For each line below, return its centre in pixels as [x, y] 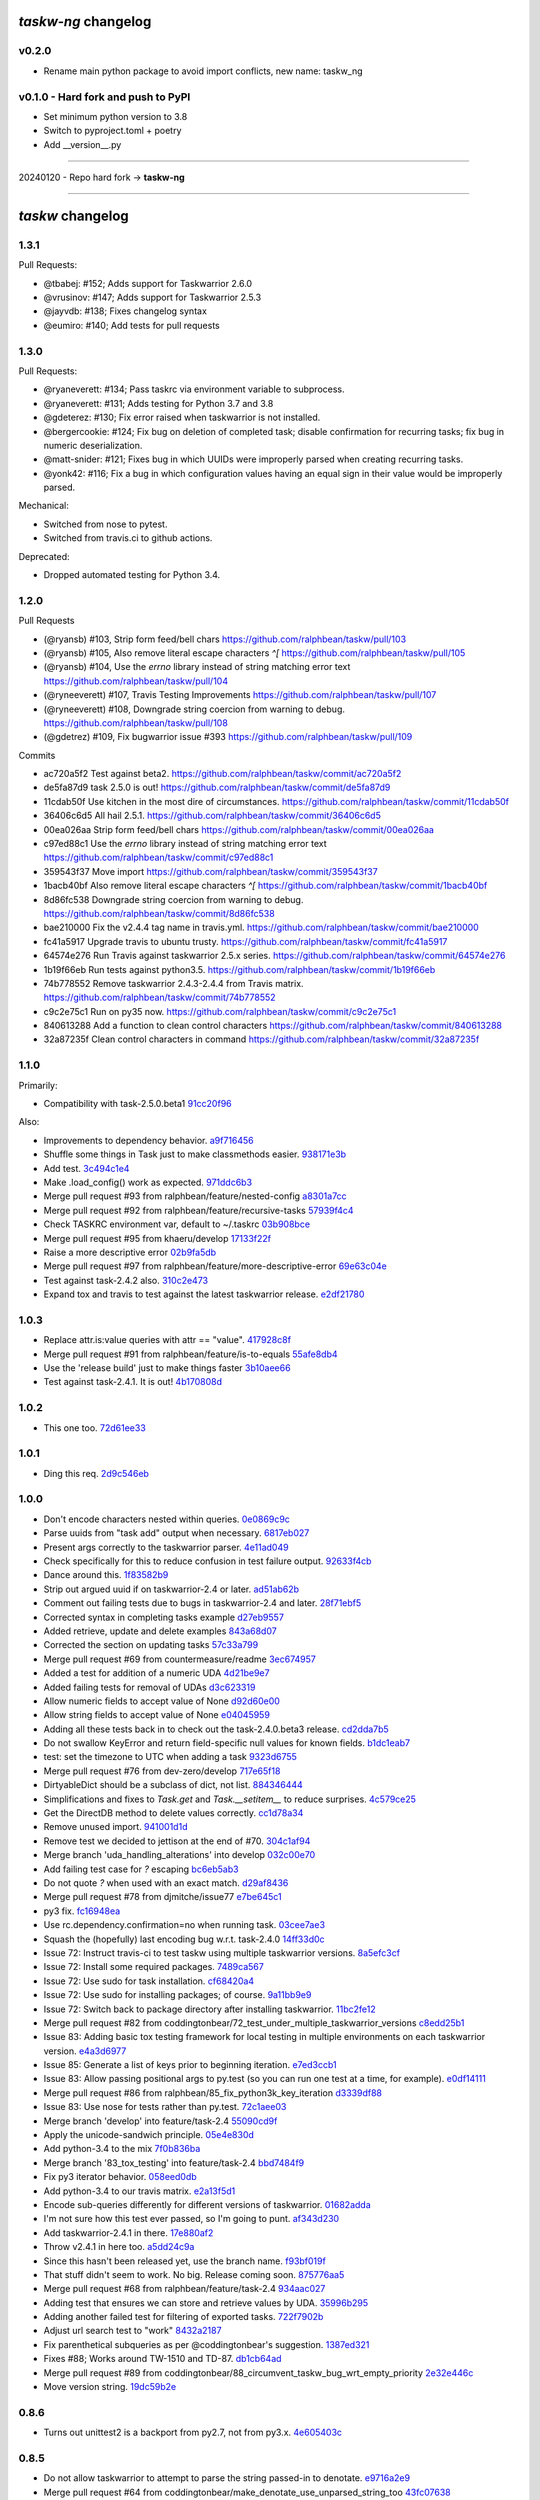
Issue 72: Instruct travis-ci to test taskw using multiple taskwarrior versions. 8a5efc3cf [221, 1952]
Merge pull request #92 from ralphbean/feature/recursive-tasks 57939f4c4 [198, 1210]
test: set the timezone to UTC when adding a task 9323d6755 [170, 1757]
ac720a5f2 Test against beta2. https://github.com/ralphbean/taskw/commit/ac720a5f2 [222, 774]
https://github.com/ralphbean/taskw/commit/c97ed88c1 [158, 857]
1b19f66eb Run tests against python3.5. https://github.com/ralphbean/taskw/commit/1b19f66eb [239, 969]
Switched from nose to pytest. [105, 524]
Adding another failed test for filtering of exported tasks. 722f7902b [183, 2317]
